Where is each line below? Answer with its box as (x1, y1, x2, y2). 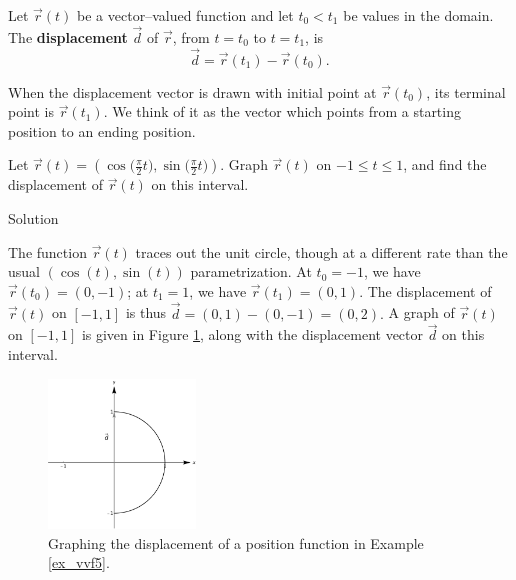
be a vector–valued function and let (77, 5, 294, 25)
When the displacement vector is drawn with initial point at (8, 81, 377, 102)
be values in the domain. (343, 5, 494, 25)
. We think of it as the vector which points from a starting (103, 101, 461, 122)
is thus (125, 302, 167, 323)
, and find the (403, 154, 487, 175)
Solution (8, 208, 59, 228)
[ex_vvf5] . (48, 552, 110, 573)
